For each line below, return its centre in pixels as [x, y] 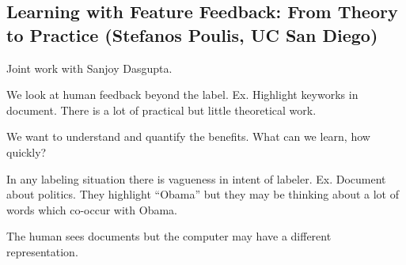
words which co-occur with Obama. [92, 209]
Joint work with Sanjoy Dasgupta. [89, 68]
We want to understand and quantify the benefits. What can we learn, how [188, 136]
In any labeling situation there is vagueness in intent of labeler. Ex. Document [196, 178]
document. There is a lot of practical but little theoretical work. [161, 110]
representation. [42, 251]
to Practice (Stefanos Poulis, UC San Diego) [192, 34]
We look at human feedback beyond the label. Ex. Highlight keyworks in [182, 95]
